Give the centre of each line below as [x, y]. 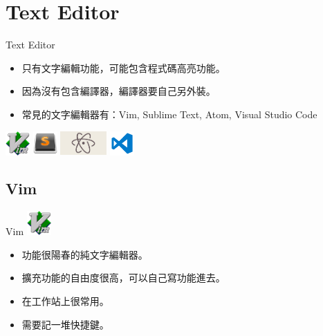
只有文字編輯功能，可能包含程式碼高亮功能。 [123, 67]
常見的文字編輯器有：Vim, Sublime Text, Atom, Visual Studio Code [169, 114]
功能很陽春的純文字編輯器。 [85, 254]
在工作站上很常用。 [65, 301]
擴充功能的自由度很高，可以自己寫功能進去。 [123, 278]
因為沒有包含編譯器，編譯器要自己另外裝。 [119, 91]
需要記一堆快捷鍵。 [65, 324]
